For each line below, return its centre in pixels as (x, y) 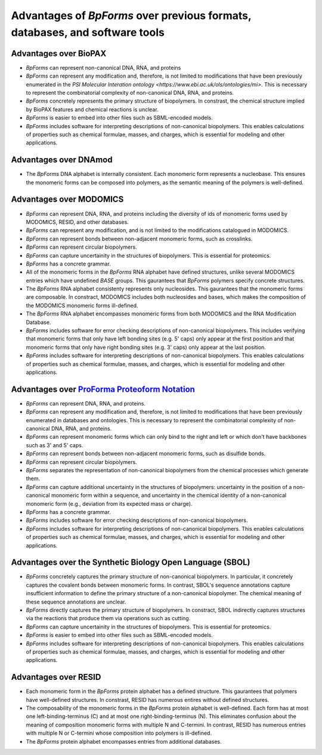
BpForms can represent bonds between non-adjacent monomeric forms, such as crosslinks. (139, 239)
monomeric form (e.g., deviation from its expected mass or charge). (109, 503)
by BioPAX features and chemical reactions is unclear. (92, 109)
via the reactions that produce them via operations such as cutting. (108, 618)
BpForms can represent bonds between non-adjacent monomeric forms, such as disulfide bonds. (146, 454)
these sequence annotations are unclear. (76, 602)
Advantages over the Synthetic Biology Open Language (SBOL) (131, 563)
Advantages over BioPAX (59, 53)
